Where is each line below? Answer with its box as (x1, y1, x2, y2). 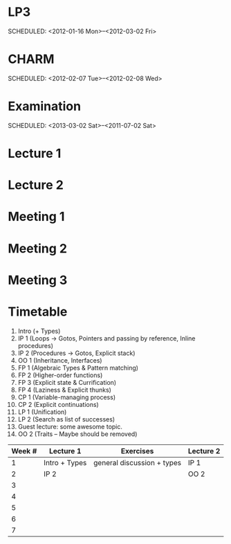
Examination (8, 98, 82, 114)
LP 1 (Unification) (17, 408, 67, 416)
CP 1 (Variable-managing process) (17, 392, 116, 401)
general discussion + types (93, 457, 182, 467)
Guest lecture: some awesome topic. (17, 422, 123, 430)
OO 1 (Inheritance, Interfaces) (17, 356, 102, 364)
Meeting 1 (8, 209, 65, 225)
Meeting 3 (8, 272, 68, 288)
